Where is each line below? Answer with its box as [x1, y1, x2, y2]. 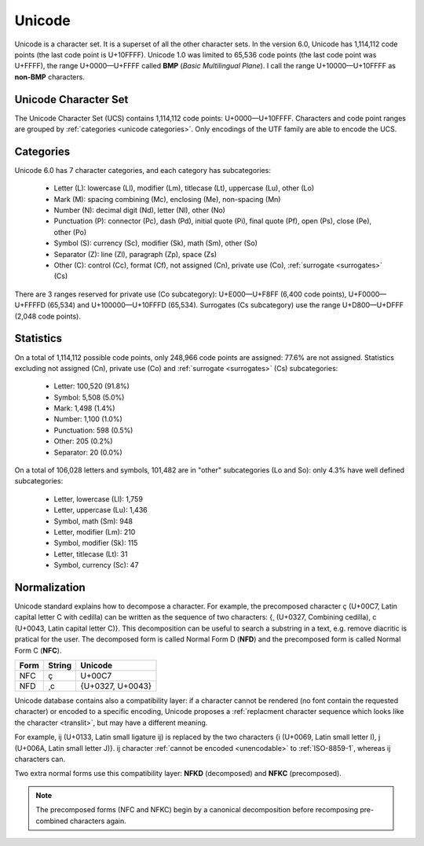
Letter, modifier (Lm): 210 [53, 527, 136, 536]
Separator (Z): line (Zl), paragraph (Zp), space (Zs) [53, 249, 217, 259]
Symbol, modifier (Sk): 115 [53, 539, 138, 548]
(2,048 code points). [14, 311, 82, 321]
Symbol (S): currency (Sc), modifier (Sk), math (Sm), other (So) [53, 238, 258, 248]
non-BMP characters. [14, 72, 86, 82]
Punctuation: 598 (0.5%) [53, 425, 133, 435]
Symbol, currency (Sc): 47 [53, 561, 139, 570]
